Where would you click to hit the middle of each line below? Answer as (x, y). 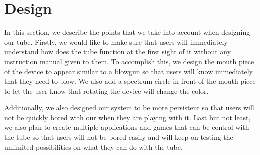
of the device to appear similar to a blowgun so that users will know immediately (129, 71)
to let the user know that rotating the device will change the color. (106, 90)
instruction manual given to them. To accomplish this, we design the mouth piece (129, 61)
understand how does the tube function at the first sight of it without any (118, 52)
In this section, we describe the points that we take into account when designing (127, 32)
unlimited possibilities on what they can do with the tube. (93, 146)
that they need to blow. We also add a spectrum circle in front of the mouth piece (130, 81)
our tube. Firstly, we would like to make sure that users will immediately (116, 42)
